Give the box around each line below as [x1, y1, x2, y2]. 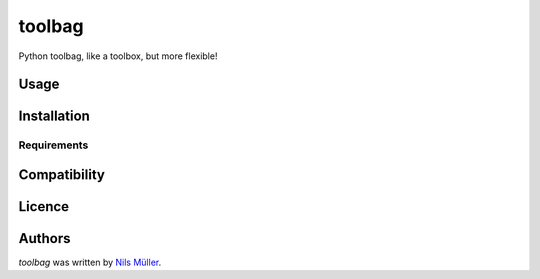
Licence [18, 198, 70, 215]
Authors [18, 230, 71, 247]
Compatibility [18, 166, 105, 183]
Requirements [18, 138, 89, 152]
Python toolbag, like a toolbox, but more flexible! [18, 50, 218, 62]
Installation [18, 108, 90, 125]
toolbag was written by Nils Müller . [18, 256, 162, 269]
